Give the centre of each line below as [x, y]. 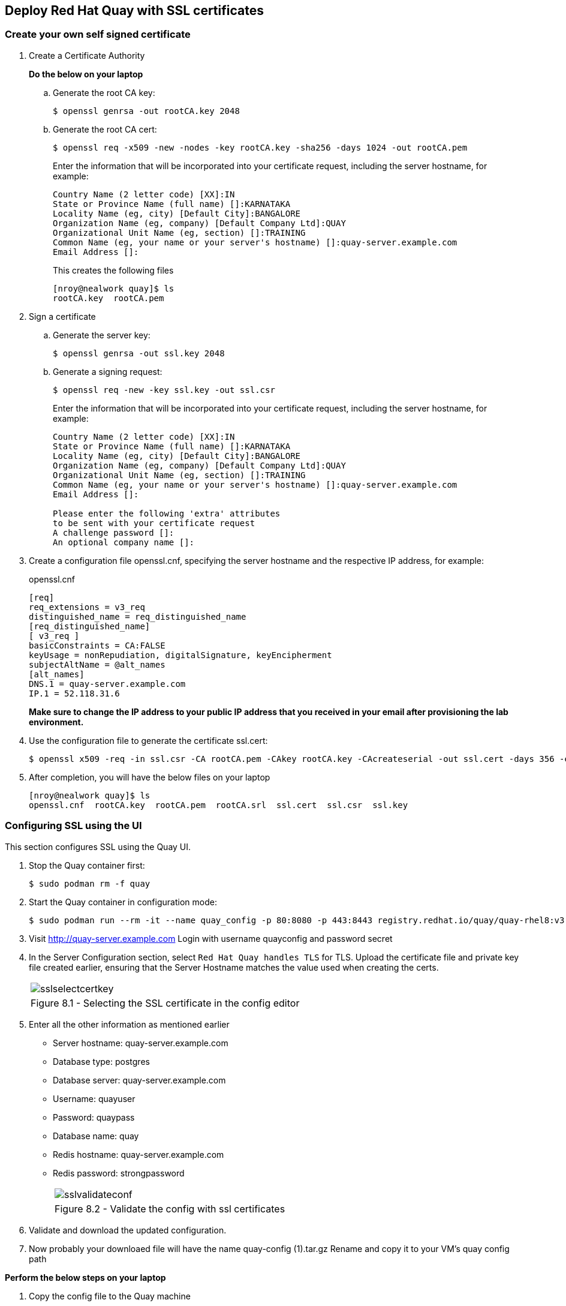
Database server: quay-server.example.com [139, 1080]
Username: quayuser [94, 1098]
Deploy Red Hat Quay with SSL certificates [134, 10]
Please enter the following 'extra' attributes [167, 513]
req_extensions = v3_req [87, 607]
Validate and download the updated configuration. [128, 1230]
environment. [56, 722]
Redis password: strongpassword [119, 1173]
